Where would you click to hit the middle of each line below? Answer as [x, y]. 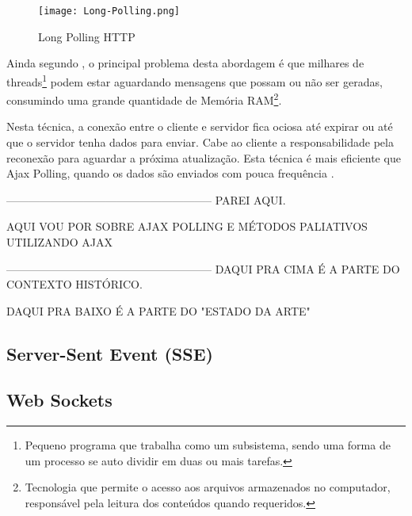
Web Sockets [59, 400]
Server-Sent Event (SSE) [110, 353]
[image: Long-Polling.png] [109, 11]
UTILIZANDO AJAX [59, 241]
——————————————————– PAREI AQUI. [146, 199]
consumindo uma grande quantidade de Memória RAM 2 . [144, 99]
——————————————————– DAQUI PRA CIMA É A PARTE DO [203, 268]
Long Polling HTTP [87, 36]
